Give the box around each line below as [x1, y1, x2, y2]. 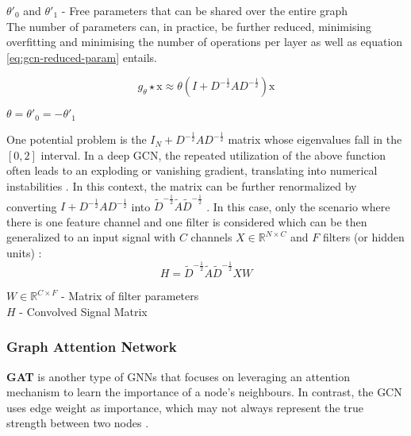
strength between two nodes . [6, 415, 149, 431]
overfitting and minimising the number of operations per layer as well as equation [6, 33, 403, 50]
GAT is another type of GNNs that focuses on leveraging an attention [6, 368, 351, 384]
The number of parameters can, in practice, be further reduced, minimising [6, 17, 372, 34]
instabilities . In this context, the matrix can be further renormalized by [6, 177, 357, 194]
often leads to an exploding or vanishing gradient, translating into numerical [6, 162, 378, 179]
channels [190, 229, 232, 245]
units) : [6, 244, 42, 260]
